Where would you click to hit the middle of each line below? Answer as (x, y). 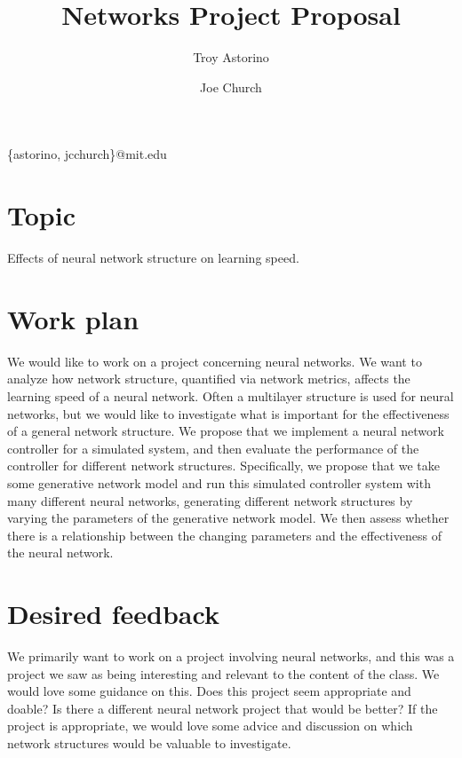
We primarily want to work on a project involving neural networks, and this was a (231, 656)
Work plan (73, 318)
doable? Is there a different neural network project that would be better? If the (223, 708)
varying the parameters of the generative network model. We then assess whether (228, 518)
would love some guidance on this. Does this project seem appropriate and (209, 691)
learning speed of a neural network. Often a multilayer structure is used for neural (231, 395)
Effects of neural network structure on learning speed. (153, 258)
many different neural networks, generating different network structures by (210, 500)
